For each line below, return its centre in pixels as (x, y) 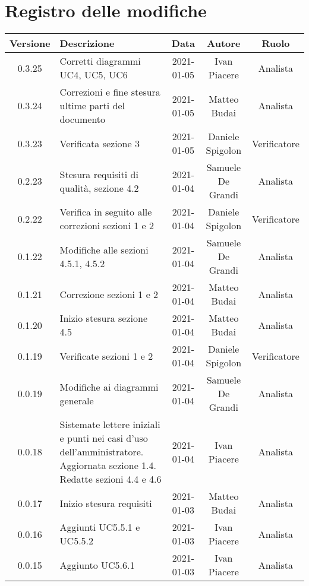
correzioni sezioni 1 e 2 (107, 226)
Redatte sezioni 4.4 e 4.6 (111, 479)
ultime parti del (92, 106)
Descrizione (87, 43)
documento (83, 119)
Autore (224, 43)
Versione (30, 43)
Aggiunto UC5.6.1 (97, 565)
